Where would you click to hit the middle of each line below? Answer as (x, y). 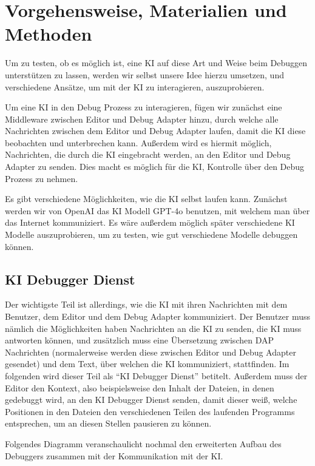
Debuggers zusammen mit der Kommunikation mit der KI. (114, 455)
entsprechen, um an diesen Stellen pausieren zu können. (108, 423)
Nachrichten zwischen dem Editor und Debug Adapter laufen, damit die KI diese (155, 131)
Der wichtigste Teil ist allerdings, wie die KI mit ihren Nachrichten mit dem (146, 304)
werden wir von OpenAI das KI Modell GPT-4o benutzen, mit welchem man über (157, 210)
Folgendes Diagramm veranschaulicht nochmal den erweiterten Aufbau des (143, 443)
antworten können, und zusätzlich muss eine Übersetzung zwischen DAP (139, 340)
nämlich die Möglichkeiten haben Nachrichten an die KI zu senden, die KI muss (153, 328)
